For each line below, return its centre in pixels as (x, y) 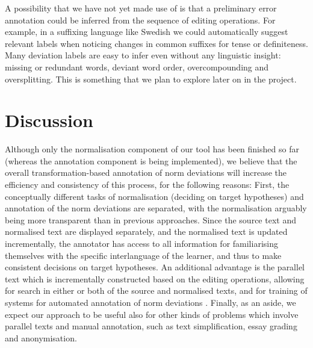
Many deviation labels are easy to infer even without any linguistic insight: (143, 55)
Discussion (49, 120)
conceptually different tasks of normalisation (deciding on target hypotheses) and (154, 196)
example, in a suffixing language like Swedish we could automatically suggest (147, 32)
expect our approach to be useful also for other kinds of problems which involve (152, 314)
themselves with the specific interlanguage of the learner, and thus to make (143, 255)
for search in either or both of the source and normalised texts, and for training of (156, 291)
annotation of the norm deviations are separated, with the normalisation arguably (156, 208)
